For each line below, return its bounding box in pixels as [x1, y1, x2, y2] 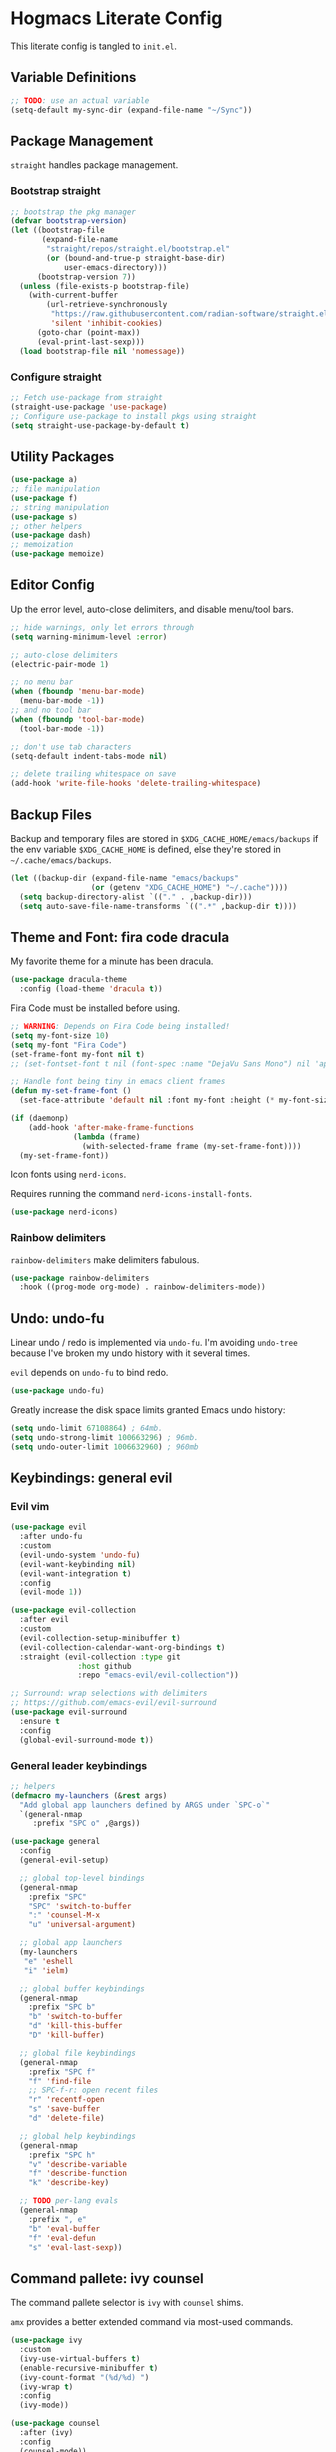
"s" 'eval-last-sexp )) [28, 2242, 123, 2252]
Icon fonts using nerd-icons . [10, 1168, 127, 1181]
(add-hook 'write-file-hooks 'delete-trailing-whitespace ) [10, 778, 262, 789]
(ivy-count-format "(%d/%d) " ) [19, 2372, 150, 2382]
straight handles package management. [10, 159, 179, 171]
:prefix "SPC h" [28, 2150, 97, 2160]
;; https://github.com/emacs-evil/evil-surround [10, 1698, 217, 1708]
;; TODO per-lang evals [19, 2196, 118, 2206]
